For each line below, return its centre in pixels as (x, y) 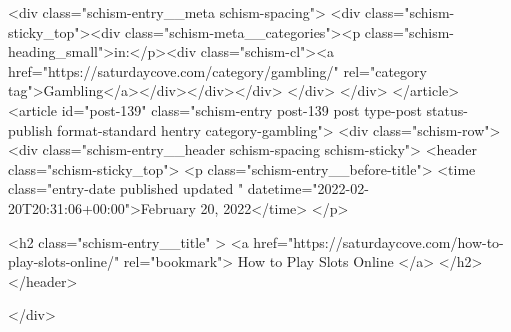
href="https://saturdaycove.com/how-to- (378, 241)
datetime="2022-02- (308, 188)
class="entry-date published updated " (126, 188)
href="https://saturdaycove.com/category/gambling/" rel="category (217, 70)
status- (447, 109)
